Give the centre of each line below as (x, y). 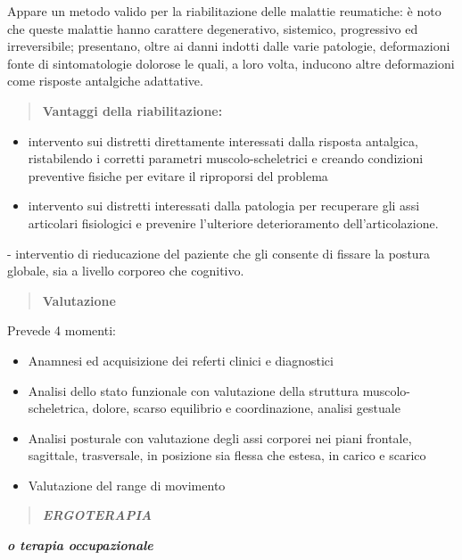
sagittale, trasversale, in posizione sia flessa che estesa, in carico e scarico (227, 455)
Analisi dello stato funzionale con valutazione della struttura (193, 390)
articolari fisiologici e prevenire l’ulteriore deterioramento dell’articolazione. (233, 222)
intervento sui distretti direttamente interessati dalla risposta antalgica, (223, 140)
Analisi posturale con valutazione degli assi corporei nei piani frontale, (220, 437)
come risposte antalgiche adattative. (105, 81)
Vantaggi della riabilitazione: (132, 110)
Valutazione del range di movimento (127, 485)
